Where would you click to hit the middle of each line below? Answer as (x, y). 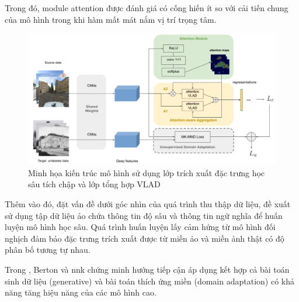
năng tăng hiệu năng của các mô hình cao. (81, 292)
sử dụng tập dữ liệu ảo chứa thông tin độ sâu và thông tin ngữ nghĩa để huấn (144, 215)
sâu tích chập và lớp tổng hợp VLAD (94, 184)
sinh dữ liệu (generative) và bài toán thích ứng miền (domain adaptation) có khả (149, 281)
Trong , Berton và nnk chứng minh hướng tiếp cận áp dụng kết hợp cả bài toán (147, 269)
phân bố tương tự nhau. (48, 250)
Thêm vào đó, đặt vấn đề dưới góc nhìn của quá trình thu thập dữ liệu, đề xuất (148, 203)
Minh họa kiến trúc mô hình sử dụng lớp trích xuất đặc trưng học (147, 172)
